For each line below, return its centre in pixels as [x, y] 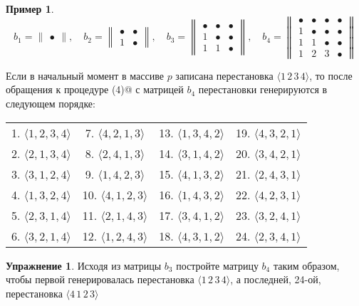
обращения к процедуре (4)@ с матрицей [95, 89]
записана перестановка [224, 75]
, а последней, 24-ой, [276, 279]
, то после [331, 75]
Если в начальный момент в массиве [85, 75]
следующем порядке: [51, 104]
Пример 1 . [30, 9]
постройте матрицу [217, 265]
